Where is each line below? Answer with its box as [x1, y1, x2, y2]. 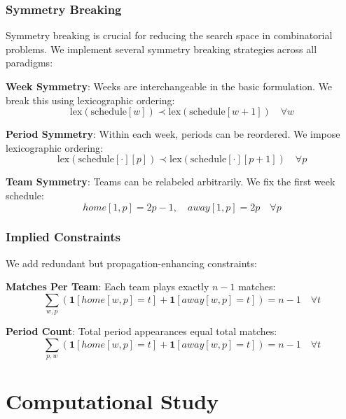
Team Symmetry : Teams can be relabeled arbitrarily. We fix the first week [6, 174, 335, 189]
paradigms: [6, 55, 53, 70]
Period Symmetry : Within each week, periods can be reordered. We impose [6, 127, 340, 141]
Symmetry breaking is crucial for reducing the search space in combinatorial [6, 28, 333, 43]
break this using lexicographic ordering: [6, 92, 175, 107]
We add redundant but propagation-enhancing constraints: [6, 255, 257, 270]
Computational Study [6, 386, 219, 415]
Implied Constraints [6, 228, 121, 246]
